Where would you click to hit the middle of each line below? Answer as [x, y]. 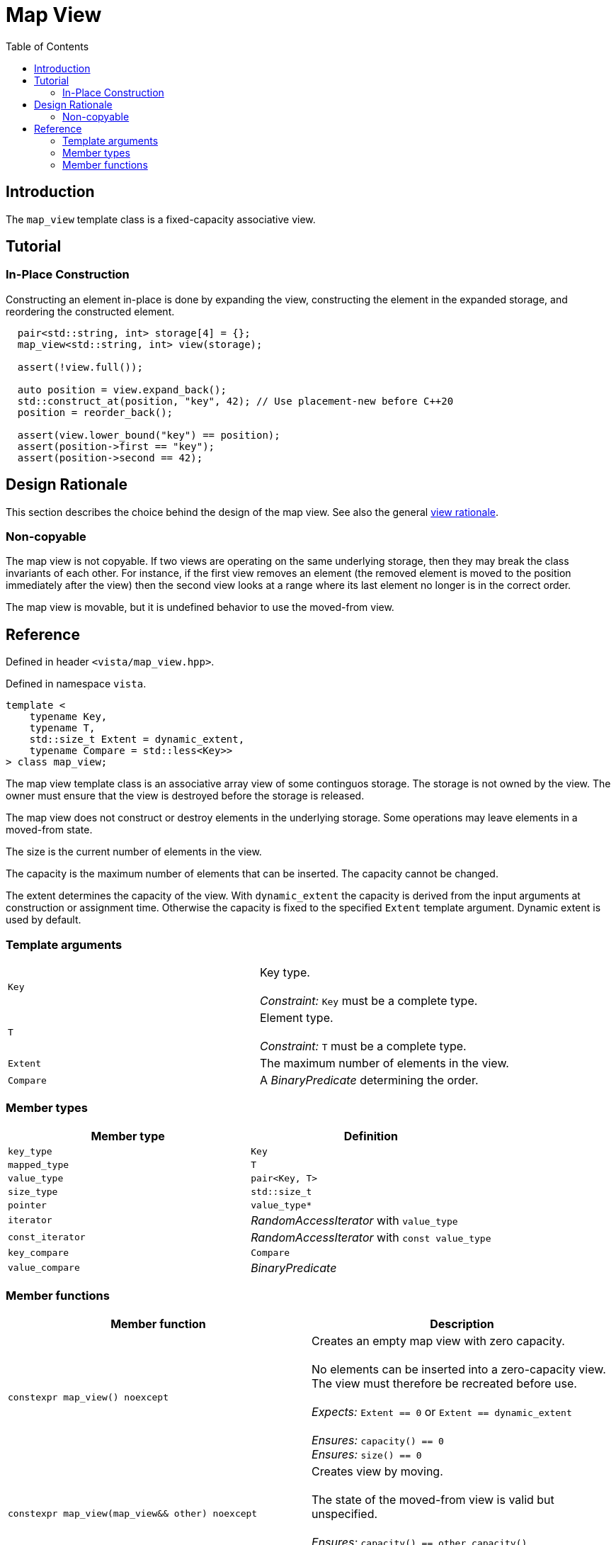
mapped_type [39, 1164]
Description [462, 1324]
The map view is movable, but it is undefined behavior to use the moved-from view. [200, 607]
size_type [33, 1191]
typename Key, [68, 717]
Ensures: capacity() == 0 [378, 1440]
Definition [371, 1136]
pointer [27, 1205]
